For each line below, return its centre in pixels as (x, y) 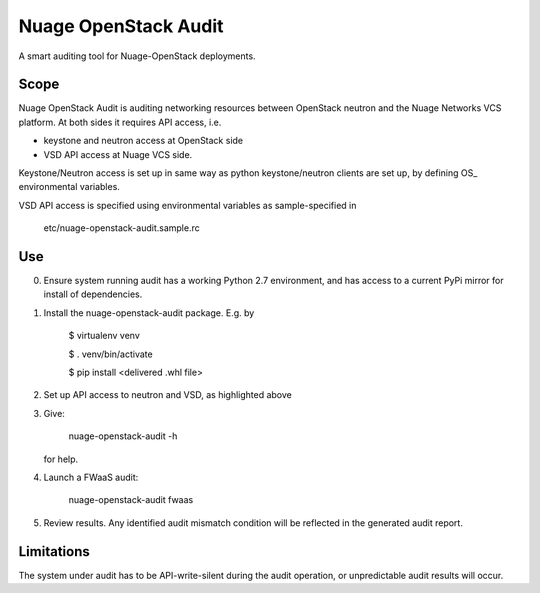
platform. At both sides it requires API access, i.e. (120, 122)
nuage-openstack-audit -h (123, 436)
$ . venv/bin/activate (111, 354)
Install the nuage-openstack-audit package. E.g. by (149, 312)
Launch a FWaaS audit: (91, 477)
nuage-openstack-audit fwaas (131, 500)
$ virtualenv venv (104, 336)
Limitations (54, 551)
